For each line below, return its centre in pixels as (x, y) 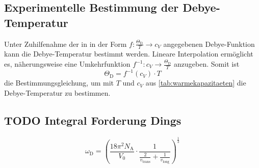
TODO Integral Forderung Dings (93, 120)
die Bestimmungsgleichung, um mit (59, 83)
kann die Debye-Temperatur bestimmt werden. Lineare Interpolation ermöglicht (129, 54)
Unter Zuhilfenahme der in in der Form (66, 44)
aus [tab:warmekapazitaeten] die (196, 83)
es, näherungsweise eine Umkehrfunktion (67, 64)
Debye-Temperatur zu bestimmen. (57, 92)
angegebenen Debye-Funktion (209, 44)
